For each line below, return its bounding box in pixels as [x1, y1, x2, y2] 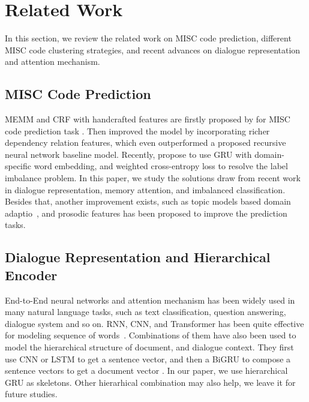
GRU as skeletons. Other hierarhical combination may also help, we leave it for [5, 376, 296, 388]
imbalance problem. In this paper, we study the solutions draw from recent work [5, 172, 301, 184]
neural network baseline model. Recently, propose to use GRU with [5, 148, 252, 160]
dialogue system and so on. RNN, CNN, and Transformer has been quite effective [5, 317, 304, 329]
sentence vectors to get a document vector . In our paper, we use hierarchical [5, 364, 288, 377]
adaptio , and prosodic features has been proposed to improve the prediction [5, 206, 287, 219]
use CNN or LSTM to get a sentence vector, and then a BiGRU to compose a [5, 352, 291, 365]
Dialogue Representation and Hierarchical [5, 248, 271, 266]
